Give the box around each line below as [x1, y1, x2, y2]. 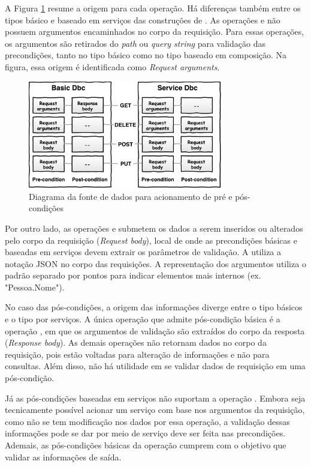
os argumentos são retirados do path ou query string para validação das [5, 37, 265, 49]
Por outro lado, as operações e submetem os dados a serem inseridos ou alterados [5, 221, 303, 234]
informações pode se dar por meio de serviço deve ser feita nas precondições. [5, 427, 286, 439]
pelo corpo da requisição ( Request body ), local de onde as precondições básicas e [5, 233, 297, 246]
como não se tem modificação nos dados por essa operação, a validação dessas [5, 415, 290, 427]
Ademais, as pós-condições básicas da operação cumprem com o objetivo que [5, 439, 286, 451]
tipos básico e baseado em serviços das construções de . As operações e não [5, 13, 280, 26]
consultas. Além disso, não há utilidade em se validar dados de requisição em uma [5, 360, 306, 372]
